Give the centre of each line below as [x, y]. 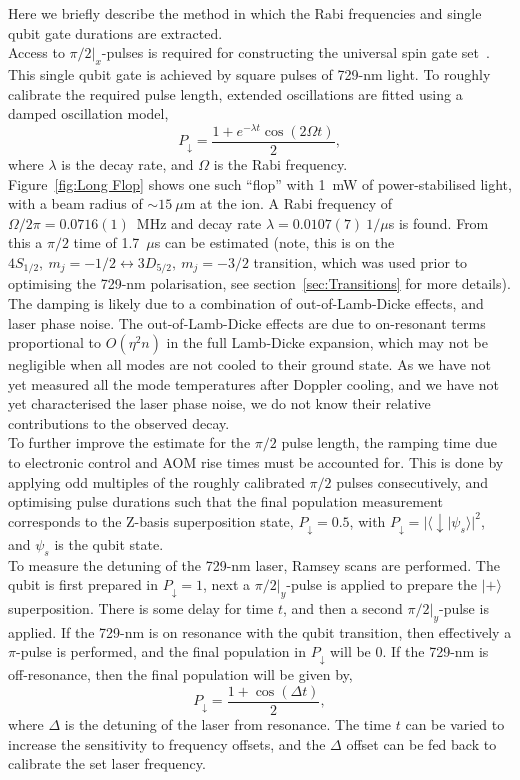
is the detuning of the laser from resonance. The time [228, 724]
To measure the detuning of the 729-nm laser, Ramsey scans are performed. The [254, 564]
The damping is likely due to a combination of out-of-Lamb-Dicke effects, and [246, 302]
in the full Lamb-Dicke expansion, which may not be [327, 342]
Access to [36, 52]
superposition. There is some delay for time [141, 608]
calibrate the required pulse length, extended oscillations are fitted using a [235, 93]
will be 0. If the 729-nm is [409, 651]
